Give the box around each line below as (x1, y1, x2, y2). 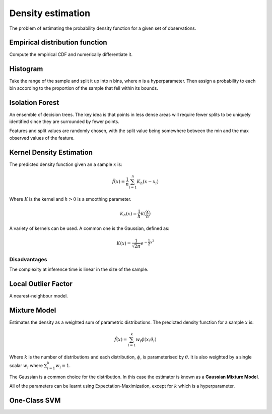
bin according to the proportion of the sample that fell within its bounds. (9, 85, 158, 91)
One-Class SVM (9, 396, 61, 405)
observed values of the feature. (9, 135, 75, 141)
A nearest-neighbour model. (9, 293, 68, 299)
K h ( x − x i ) (137, 179, 159, 186)
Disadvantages (9, 256, 47, 263)
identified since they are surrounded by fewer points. (9, 119, 119, 125)
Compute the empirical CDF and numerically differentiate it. (9, 51, 133, 57)
